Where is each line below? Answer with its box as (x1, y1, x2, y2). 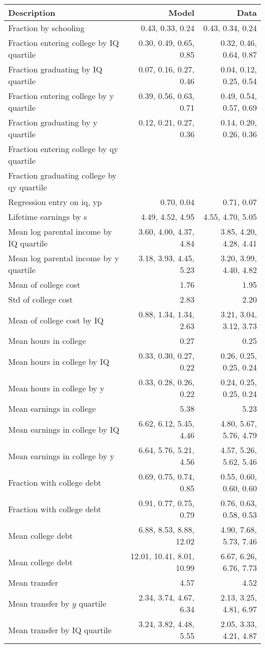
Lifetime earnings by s (8, 211, 87, 222)
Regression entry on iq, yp (8, 196, 102, 208)
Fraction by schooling (8, 22, 85, 34)
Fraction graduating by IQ (8, 63, 102, 75)
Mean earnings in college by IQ (8, 423, 119, 435)
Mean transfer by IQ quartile (8, 624, 112, 636)
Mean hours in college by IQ (8, 355, 110, 367)
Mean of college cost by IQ (8, 314, 104, 326)
